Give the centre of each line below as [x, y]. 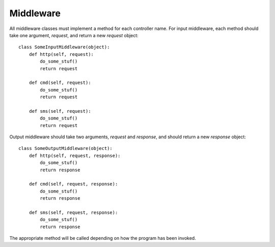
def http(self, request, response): [75, 156]
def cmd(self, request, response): [73, 184]
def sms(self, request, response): [73, 212]
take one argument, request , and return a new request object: [74, 35]
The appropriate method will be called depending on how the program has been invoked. [103, 238]
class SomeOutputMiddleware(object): [66, 148]
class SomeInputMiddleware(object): [64, 47]
